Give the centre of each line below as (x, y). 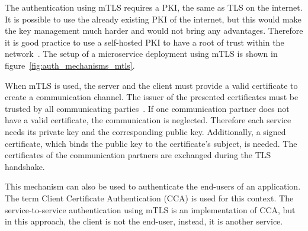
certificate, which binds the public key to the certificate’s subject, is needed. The (151, 143)
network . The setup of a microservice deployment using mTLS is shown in (141, 54)
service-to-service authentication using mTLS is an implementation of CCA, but (150, 209)
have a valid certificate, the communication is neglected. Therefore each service (148, 120)
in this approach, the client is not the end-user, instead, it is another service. (144, 221)
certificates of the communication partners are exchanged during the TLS (138, 155)
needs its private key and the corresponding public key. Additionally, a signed (145, 131)
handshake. (25, 166)
